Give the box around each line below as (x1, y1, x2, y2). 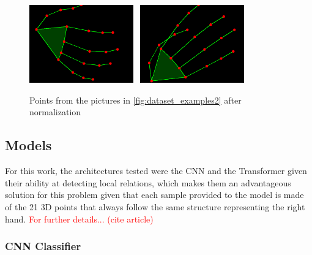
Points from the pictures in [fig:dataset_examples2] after (29, 93, 242, 106)
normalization (29, 105, 81, 118)
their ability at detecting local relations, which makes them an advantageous (5, 176, 291, 189)
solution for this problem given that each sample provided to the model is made (5, 188, 304, 201)
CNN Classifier (5, 238, 81, 254)
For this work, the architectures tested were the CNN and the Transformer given (5, 164, 307, 177)
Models (5, 135, 52, 154)
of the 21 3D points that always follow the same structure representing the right (5, 200, 305, 213)
